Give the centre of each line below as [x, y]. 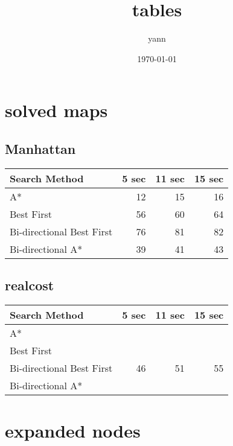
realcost [30, 285]
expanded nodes [73, 431]
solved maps [56, 110]
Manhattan [40, 148]
